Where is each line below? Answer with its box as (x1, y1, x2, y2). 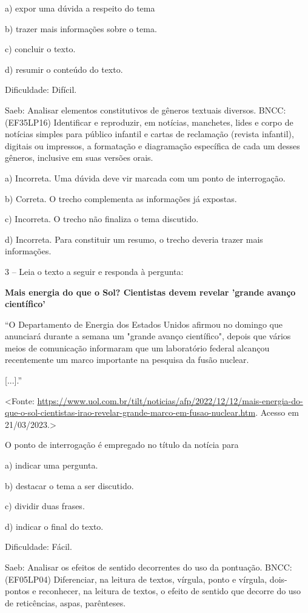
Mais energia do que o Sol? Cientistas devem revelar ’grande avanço (5, 285, 296, 298)
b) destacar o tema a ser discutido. (5, 479, 134, 492)
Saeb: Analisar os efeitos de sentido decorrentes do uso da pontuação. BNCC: (5, 561, 292, 573)
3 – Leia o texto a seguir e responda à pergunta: (5, 265, 184, 277)
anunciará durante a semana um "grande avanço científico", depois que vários (5, 330, 291, 342)
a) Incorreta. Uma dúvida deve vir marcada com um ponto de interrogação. (5, 171, 286, 184)
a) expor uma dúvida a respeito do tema (5, 2, 155, 14)
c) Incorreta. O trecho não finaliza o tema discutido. (5, 212, 199, 225)
